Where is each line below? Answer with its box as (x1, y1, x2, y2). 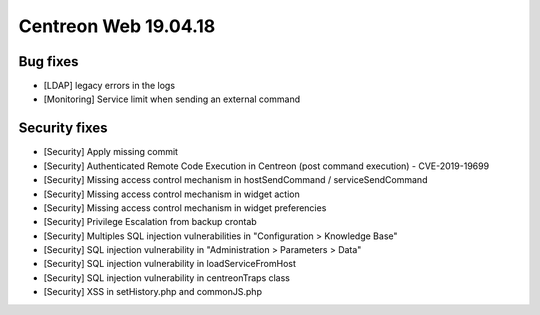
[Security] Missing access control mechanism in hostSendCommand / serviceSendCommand (43, 174, 428, 186)
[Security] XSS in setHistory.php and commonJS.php (43, 286, 262, 298)
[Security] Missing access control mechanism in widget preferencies (43, 201, 327, 214)
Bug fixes (18, 53, 79, 70)
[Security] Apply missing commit (43, 146, 179, 158)
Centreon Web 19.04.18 (18, 15, 216, 37)
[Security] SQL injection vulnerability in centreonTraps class (43, 271, 290, 284)
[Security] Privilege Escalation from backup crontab (43, 216, 257, 228)
